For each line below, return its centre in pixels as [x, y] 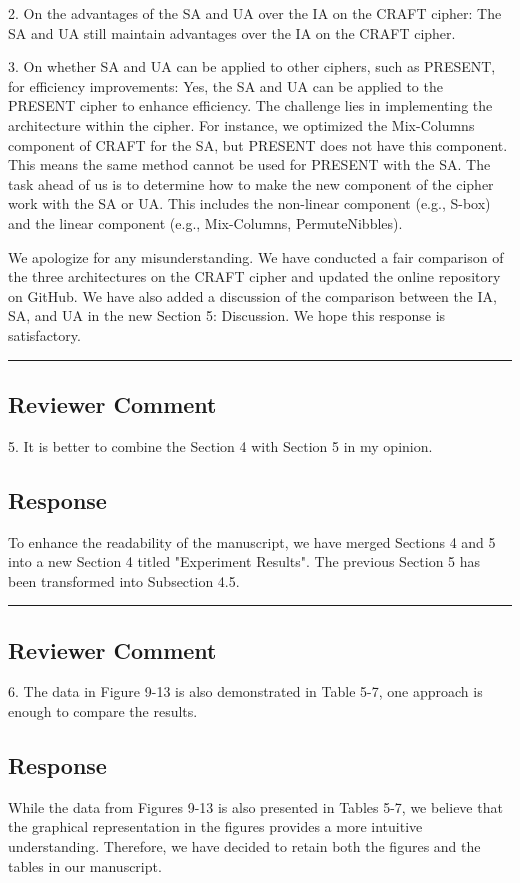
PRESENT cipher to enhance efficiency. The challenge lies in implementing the [250, 105]
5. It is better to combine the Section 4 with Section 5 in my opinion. [220, 445]
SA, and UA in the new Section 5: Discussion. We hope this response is [227, 315]
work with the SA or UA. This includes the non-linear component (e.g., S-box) [249, 203]
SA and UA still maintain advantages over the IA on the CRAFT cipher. [232, 32]
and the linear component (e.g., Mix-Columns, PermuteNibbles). [205, 222]
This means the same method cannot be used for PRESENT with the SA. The [249, 164]
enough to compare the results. [103, 711]
